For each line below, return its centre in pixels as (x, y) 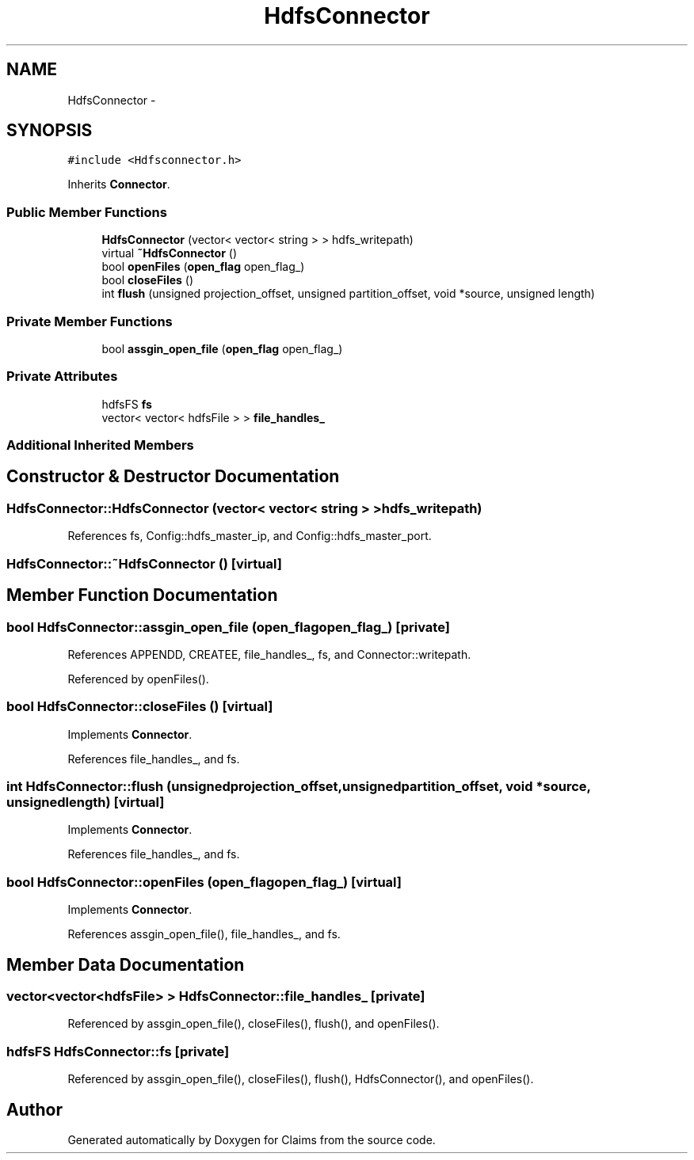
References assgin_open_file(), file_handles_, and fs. (204, 934)
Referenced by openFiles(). (138, 679)
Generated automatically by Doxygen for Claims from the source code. (252, 1139)
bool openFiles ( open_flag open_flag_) (203, 267)
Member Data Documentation (126, 964)
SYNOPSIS (50, 131)
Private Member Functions (90, 321)
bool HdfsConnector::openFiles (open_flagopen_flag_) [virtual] (204, 882)
